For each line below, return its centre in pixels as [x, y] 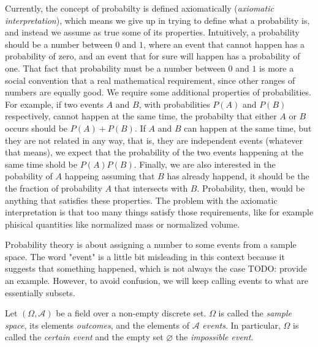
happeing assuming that [110, 176]
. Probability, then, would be [251, 188]
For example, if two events [54, 104]
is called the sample [255, 313]
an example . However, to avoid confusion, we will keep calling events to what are [157, 281]
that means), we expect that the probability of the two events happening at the [154, 152]
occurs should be [36, 128]
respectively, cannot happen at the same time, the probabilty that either [141, 116]
